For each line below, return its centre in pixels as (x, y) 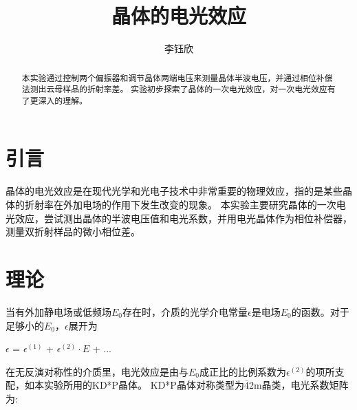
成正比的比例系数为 (243, 371)
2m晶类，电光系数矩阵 (299, 385)
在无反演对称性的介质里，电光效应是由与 (97, 371)
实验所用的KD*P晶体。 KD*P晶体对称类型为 (144, 385)
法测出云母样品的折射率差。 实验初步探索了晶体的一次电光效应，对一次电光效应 (174, 89)
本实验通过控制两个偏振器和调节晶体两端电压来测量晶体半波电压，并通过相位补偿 (177, 77)
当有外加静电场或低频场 (58, 311)
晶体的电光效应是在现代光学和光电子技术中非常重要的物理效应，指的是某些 (174, 191)
